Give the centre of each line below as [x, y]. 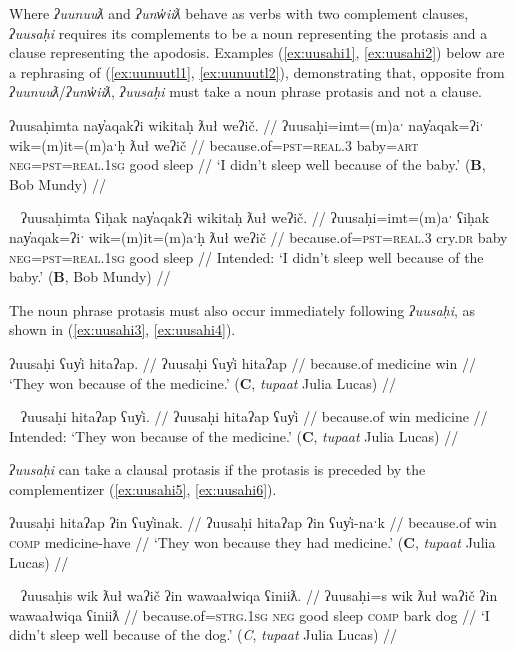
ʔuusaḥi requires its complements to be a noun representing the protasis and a [248, 32]
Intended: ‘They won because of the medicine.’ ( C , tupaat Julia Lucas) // [234, 435]
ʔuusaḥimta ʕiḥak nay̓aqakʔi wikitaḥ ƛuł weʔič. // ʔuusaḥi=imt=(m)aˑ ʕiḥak [255, 217]
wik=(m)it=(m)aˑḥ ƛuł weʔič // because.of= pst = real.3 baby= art [214, 144]
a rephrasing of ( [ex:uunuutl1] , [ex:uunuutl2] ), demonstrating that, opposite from [257, 71]
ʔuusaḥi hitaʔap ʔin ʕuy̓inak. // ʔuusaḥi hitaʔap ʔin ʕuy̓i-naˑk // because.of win [253, 522]
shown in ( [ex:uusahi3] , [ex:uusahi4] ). [122, 329]
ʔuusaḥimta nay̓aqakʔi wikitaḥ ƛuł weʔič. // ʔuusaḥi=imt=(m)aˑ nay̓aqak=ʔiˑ [246, 124]
